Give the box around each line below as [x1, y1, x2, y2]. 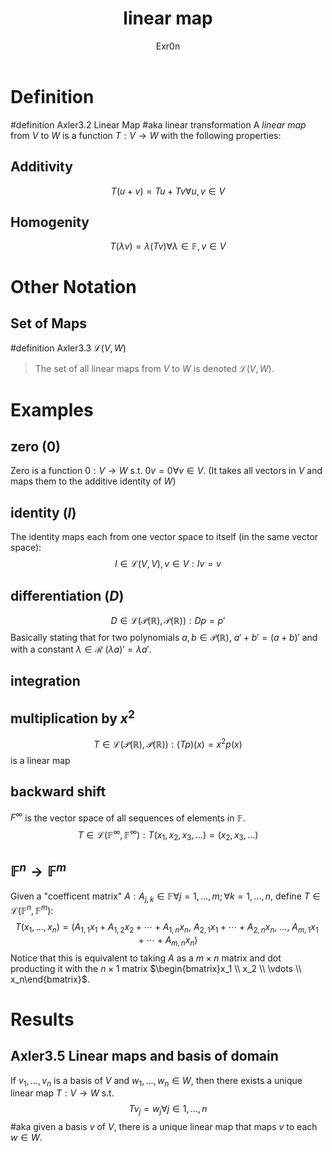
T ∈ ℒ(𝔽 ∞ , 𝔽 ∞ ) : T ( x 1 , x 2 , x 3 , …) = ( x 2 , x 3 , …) [77, 827, 259, 843]
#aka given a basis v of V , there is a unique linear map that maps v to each [10, 1121, 318, 1133]
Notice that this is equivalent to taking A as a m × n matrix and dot [10, 952, 282, 964]
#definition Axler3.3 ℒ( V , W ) [10, 342, 127, 354]
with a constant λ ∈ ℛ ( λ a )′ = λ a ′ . [10, 643, 152, 655]
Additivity [10, 158, 73, 176]
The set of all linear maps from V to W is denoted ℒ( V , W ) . [34, 363, 275, 375]
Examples [10, 398, 94, 421]
